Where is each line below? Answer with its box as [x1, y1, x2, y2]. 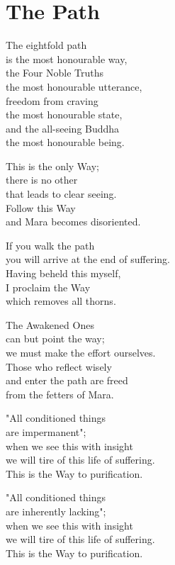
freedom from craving [6, 93, 98, 108]
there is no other [6, 172, 78, 187]
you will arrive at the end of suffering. [6, 252, 170, 267]
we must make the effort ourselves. [6, 345, 156, 359]
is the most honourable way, [6, 51, 128, 66]
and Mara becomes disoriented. [6, 214, 141, 229]
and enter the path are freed [6, 373, 128, 388]
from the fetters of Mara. [6, 386, 114, 401]
